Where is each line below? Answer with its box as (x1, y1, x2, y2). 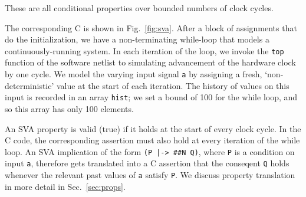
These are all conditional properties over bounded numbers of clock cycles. (5, 2, 274, 14)
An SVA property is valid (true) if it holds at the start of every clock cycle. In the (5, 122, 301, 134)
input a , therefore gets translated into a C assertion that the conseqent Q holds (5, 157, 289, 169)
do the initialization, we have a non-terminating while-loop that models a (5, 33, 269, 45)
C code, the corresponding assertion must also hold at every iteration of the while (5, 134, 300, 146)
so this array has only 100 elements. (5, 102, 134, 114)
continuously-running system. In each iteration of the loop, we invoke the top (5, 44, 284, 57)
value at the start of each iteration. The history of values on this (57, 79, 289, 91)
